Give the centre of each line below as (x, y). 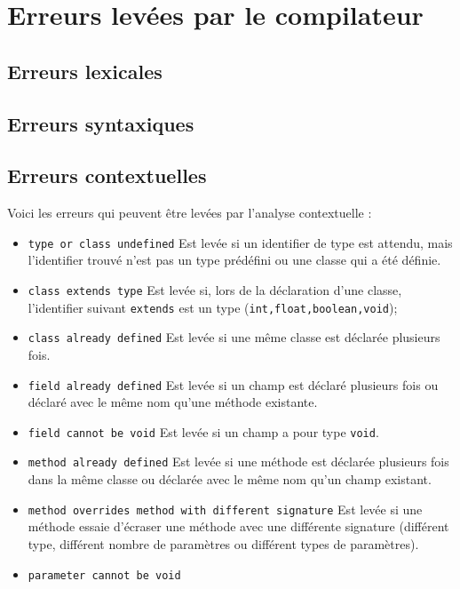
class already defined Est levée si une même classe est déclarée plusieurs (234, 337)
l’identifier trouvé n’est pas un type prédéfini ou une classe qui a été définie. (234, 260)
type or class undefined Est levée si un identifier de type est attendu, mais (240, 242)
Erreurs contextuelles (107, 175)
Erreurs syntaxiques (101, 123)
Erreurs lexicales (85, 71)
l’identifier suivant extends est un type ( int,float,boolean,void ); (213, 307)
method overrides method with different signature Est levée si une (225, 509)
